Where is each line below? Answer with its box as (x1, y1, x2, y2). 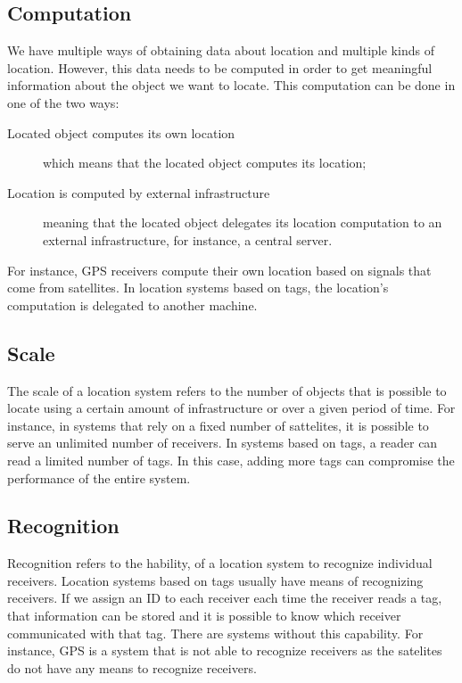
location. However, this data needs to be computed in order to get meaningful (7, 58, 433, 77)
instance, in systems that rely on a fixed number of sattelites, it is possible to (7, 416, 429, 434)
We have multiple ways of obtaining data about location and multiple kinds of (7, 41, 434, 60)
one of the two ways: (7, 93, 120, 111)
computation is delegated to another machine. (7, 295, 258, 314)
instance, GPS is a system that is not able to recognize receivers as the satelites (7, 641, 442, 660)
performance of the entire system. (7, 468, 191, 487)
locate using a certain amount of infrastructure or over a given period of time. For (7, 399, 456, 417)
